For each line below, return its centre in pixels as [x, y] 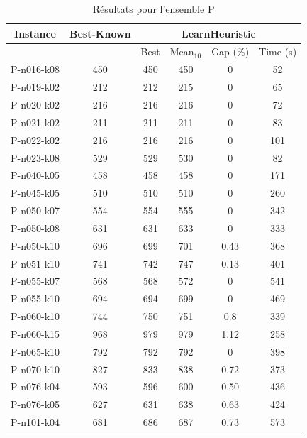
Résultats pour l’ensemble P [153, 9]
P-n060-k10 [35, 316]
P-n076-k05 [35, 404]
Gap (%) [230, 51]
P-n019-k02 [35, 87]
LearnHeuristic [218, 33]
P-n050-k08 [35, 228]
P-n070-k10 [35, 369]
